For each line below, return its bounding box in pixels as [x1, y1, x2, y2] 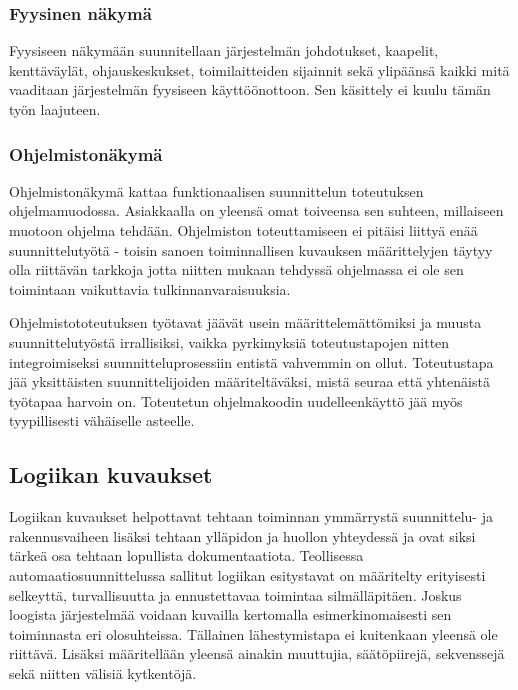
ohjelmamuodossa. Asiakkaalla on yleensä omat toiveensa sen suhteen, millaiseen [9, 200, 504, 221]
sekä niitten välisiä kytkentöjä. [9, 662, 197, 683]
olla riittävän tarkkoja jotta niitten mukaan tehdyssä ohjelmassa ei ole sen [9, 259, 464, 280]
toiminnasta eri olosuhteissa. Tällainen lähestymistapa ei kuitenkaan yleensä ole [9, 623, 498, 644]
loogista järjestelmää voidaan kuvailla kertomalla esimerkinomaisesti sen [9, 604, 452, 625]
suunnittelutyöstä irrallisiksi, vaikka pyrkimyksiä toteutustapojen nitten [9, 331, 450, 352]
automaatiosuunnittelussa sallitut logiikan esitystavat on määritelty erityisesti [9, 564, 486, 585]
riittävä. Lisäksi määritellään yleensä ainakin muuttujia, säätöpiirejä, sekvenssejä [9, 643, 505, 664]
